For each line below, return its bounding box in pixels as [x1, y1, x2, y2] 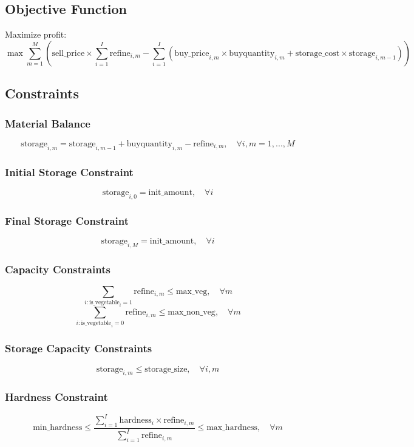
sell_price [52, 49, 85, 58]
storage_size [144, 364, 188, 374]
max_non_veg [168, 308, 215, 317]
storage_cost [295, 49, 340, 58]
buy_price [174, 49, 209, 58]
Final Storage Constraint [5, 213, 129, 228]
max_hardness [206, 423, 257, 432]
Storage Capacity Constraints [5, 341, 152, 356]
